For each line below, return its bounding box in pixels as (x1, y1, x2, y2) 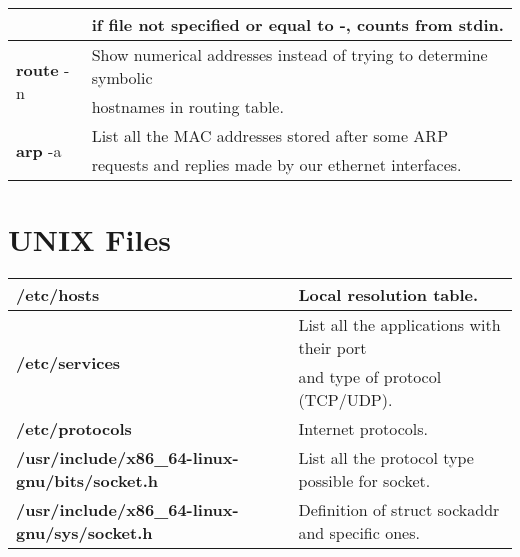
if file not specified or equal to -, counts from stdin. (91, 13, 504, 36)
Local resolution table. (298, 283, 479, 307)
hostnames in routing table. (91, 95, 284, 118)
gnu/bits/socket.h (16, 469, 159, 493)
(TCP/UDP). (298, 388, 393, 412)
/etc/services (16, 350, 121, 374)
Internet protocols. (298, 417, 428, 441)
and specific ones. (298, 521, 420, 545)
